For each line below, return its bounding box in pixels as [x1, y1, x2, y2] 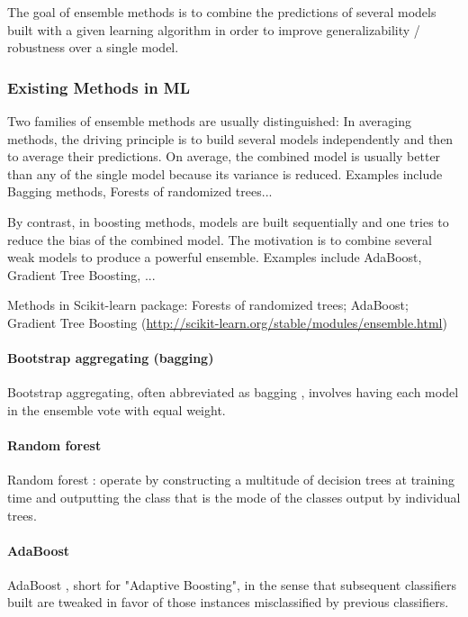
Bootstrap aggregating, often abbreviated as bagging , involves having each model [7, 383, 459, 402]
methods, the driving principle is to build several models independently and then [7, 129, 454, 148]
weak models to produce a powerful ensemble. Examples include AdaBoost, [7, 248, 422, 267]
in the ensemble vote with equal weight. [7, 400, 226, 419]
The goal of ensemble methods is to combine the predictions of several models [7, 3, 436, 21]
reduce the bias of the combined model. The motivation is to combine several [7, 230, 432, 249]
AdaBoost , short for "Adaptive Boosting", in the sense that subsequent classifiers [7, 575, 457, 594]
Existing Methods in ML [7, 76, 191, 98]
